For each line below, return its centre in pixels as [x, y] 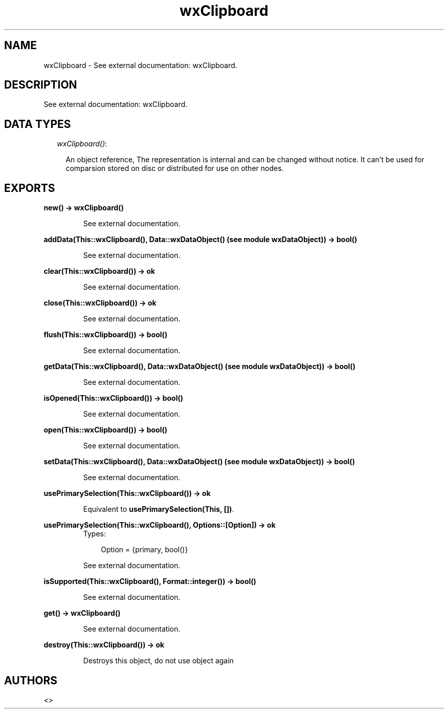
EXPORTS [30, 188]
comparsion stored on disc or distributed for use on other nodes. [175, 168]
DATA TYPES [38, 124]
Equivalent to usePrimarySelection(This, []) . [159, 509]
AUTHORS [31, 680]
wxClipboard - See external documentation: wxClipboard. [140, 65]
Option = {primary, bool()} [144, 550]
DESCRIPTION [41, 85]
